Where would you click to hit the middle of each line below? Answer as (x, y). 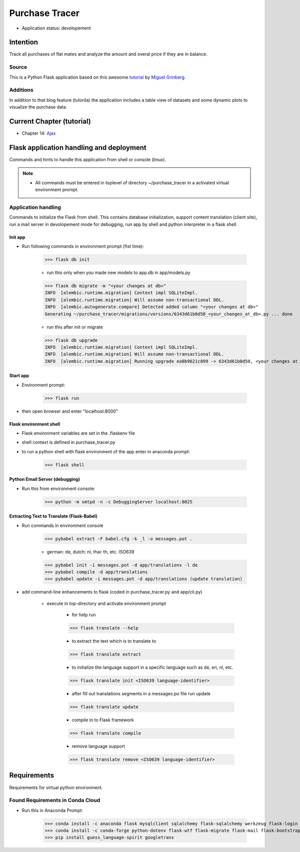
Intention (24, 42)
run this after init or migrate (75, 327)
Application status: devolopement (56, 28)
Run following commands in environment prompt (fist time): (83, 246)
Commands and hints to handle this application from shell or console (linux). (87, 159)
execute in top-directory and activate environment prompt (106, 603)
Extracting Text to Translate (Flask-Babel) (53, 516)
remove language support (98, 746)
